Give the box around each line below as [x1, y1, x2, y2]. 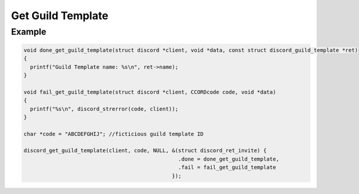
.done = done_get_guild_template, [178, 156, 279, 162]
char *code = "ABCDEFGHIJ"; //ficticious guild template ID [23, 131, 204, 137]
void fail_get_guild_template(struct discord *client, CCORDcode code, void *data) [23, 89, 276, 95]
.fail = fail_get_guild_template [178, 164, 276, 171]
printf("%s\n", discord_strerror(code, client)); [30, 105, 179, 112]
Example [11, 26, 47, 37]
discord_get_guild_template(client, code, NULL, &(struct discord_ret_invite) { [23, 147, 267, 154]
